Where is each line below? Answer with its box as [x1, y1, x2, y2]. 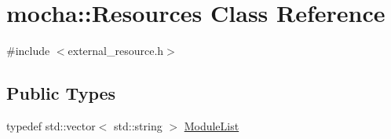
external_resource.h [68, 42, 164, 59]
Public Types [6, 81, 116, 105]
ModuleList [184, 117, 239, 134]
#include [6, 42, 50, 59]
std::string [114, 117, 163, 134]
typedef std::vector [6, 117, 96, 134]
